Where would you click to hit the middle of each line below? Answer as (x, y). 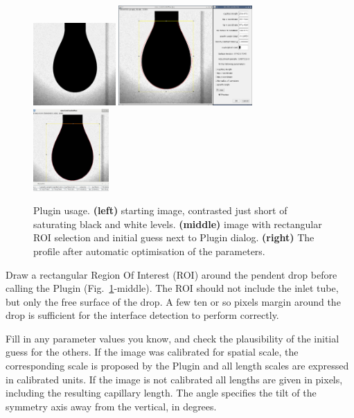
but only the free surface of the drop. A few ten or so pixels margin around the (173, 301)
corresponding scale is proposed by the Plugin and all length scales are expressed (177, 366)
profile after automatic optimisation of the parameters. (149, 251)
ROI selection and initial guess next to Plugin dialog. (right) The (174, 237)
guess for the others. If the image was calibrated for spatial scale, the (152, 352)
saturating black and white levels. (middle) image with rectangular (178, 224)
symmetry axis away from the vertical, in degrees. (111, 406)
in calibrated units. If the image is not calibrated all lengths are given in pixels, (174, 379)
